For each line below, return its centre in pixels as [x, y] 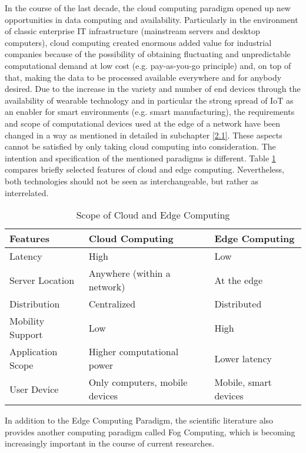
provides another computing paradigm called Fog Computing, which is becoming [150, 431]
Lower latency [243, 358]
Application [34, 352]
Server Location [42, 280]
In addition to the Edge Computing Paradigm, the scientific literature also [139, 420]
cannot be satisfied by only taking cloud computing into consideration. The [140, 146]
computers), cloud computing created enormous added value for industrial [138, 42]
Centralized [112, 304]
